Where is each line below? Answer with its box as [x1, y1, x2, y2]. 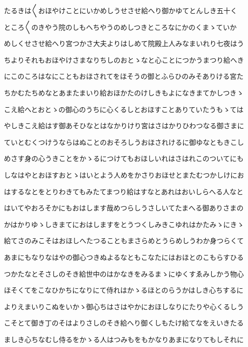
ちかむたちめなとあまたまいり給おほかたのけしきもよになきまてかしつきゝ [4, 87, 244, 97]
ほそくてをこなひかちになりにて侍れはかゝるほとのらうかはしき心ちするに [4, 285, 244, 295]
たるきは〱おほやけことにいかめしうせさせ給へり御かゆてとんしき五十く [4, 5, 237, 15]
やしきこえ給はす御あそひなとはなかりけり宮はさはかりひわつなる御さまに [4, 120, 244, 131]
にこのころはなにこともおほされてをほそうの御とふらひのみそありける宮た [4, 71, 244, 81]
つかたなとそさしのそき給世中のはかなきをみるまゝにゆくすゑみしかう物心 [4, 268, 244, 278]
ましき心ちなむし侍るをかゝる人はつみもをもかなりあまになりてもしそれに [4, 334, 244, 344]
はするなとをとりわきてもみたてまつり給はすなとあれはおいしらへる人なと [4, 186, 244, 196]
